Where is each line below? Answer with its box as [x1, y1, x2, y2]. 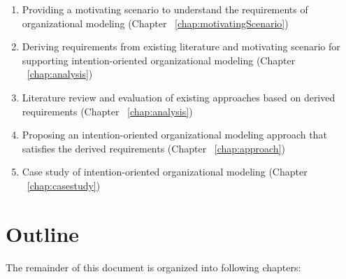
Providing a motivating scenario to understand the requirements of [22, 2, 308, 16]
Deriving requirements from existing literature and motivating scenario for [22, 39, 340, 54]
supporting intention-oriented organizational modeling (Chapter [22, 52, 296, 67]
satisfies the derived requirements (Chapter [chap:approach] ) [22, 141, 285, 155]
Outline [6, 219, 80, 248]
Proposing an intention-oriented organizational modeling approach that [22, 127, 327, 142]
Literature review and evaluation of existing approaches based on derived [22, 90, 336, 104]
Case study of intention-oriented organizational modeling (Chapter [22, 164, 308, 179]
